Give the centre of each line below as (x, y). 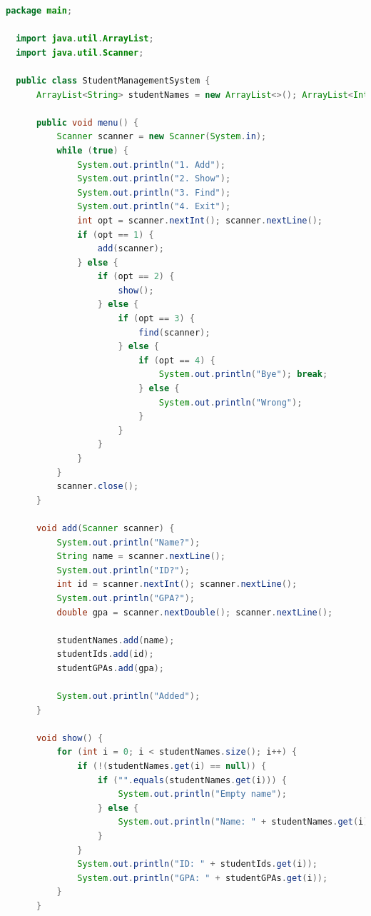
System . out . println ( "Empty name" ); (202, 794)
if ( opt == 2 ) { (136, 277)
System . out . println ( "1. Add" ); (151, 165)
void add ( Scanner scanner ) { (105, 528)
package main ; (39, 11)
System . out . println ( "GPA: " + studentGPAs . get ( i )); (203, 878)
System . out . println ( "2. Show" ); (154, 179)
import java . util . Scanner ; (80, 52)
